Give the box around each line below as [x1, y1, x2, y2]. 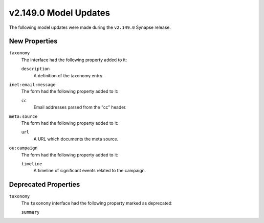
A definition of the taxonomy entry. [33, 72, 104, 78]
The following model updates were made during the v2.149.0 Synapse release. [9, 24, 171, 30]
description [21, 66, 50, 72]
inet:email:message [9, 82, 56, 88]
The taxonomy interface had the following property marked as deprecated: [21, 200, 173, 206]
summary [21, 209, 40, 215]
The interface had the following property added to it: [21, 57, 127, 63]
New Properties [9, 37, 58, 45]
